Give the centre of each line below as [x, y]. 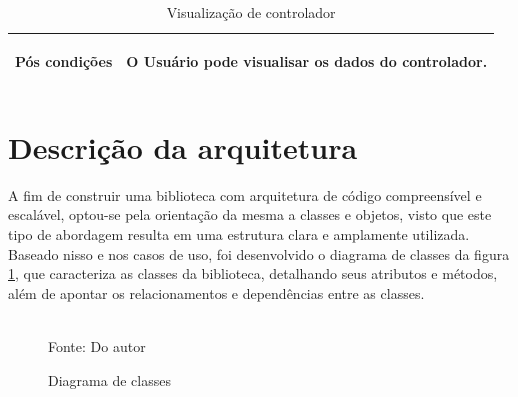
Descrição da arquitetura [183, 146]
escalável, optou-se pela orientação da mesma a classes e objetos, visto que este [250, 214]
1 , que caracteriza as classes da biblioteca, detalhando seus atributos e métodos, [253, 273]
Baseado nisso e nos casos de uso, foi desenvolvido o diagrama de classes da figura [259, 253]
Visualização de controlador [251, 12]
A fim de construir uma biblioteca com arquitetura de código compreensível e [245, 194]
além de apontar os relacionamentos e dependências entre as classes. [216, 292]
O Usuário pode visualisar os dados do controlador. [307, 60]
